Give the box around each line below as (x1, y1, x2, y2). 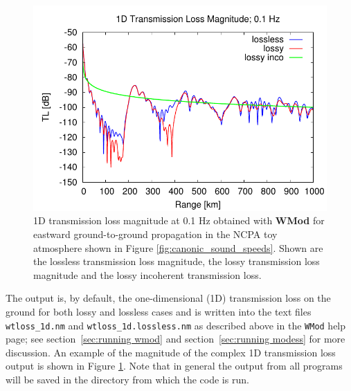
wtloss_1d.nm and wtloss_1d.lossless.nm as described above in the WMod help (6, 318, 346, 332)
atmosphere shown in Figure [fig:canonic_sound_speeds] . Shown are (33, 240, 323, 255)
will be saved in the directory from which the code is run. (6, 372, 249, 386)
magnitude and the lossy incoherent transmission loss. (33, 267, 262, 282)
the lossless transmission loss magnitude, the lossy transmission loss (33, 254, 320, 269)
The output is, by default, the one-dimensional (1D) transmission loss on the (6, 291, 331, 305)
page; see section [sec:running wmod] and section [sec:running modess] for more (6, 331, 345, 346)
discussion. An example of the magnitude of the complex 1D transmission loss (6, 345, 336, 359)
